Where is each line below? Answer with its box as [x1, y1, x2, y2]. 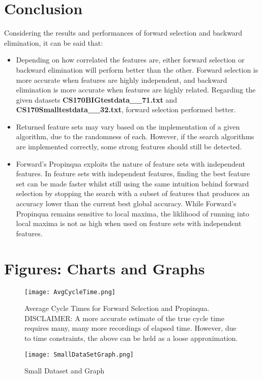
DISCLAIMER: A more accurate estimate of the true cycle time [24, 312, 224, 323]
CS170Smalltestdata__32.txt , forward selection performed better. [16, 104, 236, 115]
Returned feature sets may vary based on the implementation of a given [16, 121, 240, 132]
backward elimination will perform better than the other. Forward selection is [16, 64, 258, 75]
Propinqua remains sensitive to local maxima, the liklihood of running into [16, 208, 249, 218]
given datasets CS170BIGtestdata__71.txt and [16, 94, 178, 105]
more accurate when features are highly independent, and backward [16, 74, 227, 85]
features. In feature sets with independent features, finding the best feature [16, 168, 250, 179]
